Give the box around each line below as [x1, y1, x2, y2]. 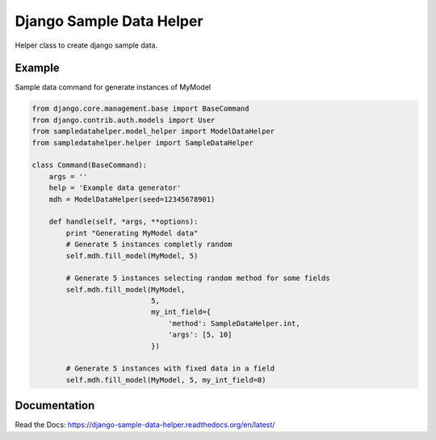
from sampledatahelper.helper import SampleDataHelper [31, 138, 254, 147]
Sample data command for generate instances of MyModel [15, 82, 212, 92]
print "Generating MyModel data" [65, 228, 199, 237]
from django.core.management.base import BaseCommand [31, 104, 249, 113]
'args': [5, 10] [168, 330, 233, 339]
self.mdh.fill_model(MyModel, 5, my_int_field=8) [65, 375, 266, 384]
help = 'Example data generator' [48, 183, 182, 193]
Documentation [15, 399, 95, 413]
